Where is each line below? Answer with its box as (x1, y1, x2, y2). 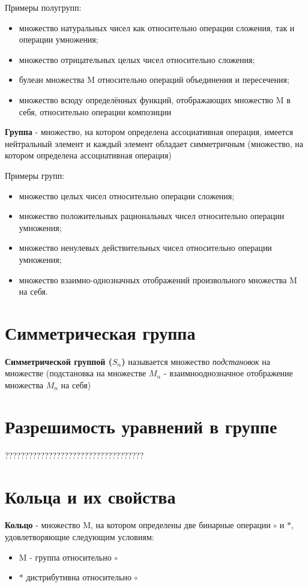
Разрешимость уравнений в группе (5, 414, 277, 438)
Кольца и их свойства (5, 484, 176, 508)
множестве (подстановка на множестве (5, 367, 146, 379)
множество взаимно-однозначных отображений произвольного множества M (19, 273, 297, 286)
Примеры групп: (5, 169, 65, 181)
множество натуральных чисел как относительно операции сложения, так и (19, 21, 295, 34)
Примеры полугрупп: (5, 1, 82, 13)
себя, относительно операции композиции (19, 105, 172, 118)
